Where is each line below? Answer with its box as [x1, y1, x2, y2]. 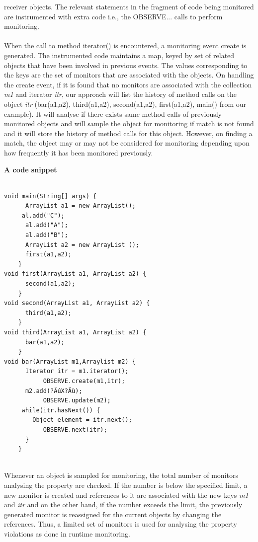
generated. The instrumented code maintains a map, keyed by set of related [4, 50, 235, 60]
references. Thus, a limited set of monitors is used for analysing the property [4, 519, 237, 529]
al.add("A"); [25, 222, 68, 229]
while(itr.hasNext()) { [21, 406, 100, 414]
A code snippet [4, 164, 57, 174]
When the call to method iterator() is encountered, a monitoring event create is [4, 40, 247, 51]
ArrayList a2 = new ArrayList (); [25, 241, 140, 248]
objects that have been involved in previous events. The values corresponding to [4, 60, 248, 70]
